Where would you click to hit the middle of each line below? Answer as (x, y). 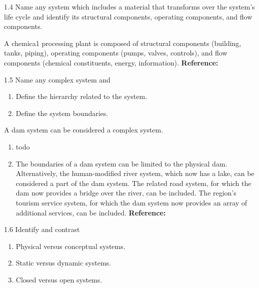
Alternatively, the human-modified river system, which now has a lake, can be (135, 173)
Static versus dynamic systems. (63, 263)
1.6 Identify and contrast (42, 229)
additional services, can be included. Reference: (91, 212)
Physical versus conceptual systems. (70, 246)
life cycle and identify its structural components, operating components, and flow (128, 16)
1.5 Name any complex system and (57, 79)
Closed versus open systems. (59, 279)
